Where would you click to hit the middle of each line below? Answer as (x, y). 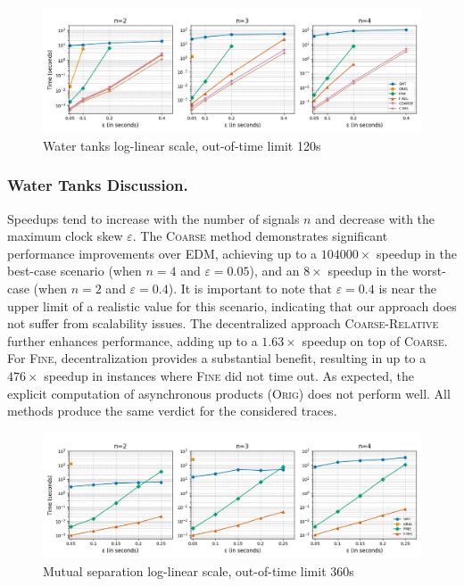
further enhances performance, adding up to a (133, 340)
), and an (274, 271)
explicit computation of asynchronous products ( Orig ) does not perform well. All (229, 393)
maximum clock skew (65, 236)
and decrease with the (375, 218)
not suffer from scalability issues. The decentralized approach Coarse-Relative (223, 323)
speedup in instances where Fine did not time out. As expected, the (229, 375)
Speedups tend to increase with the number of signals (153, 218)
